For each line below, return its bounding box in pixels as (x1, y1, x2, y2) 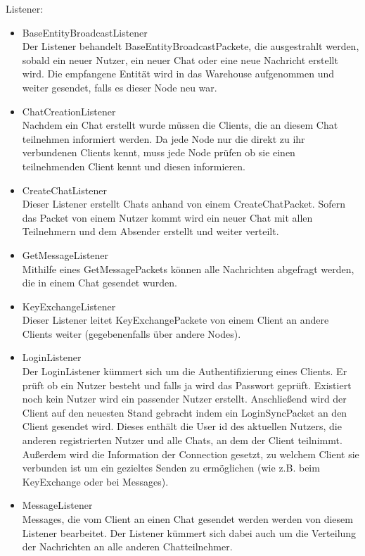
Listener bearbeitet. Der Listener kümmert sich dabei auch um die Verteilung (22, 525, 357, 540)
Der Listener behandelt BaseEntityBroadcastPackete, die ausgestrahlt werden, (22, 39, 359, 53)
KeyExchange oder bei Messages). (22, 474, 169, 488)
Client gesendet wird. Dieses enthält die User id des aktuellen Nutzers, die (22, 419, 342, 434)
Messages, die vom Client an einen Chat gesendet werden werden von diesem (22, 512, 353, 526)
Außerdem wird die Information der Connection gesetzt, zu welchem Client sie (22, 446, 359, 461)
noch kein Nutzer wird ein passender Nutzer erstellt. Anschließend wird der (22, 391, 347, 406)
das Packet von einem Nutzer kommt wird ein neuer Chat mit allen (22, 210, 313, 225)
